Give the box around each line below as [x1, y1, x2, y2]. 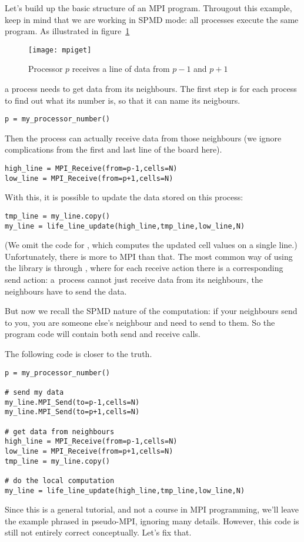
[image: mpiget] [28, 45, 92, 54]
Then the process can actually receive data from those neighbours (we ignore [5, 131, 282, 144]
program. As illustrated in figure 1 [5, 25, 130, 37]
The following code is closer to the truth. [5, 348, 152, 360]
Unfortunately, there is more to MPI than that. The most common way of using [5, 250, 293, 262]
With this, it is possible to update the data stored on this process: [5, 191, 243, 203]
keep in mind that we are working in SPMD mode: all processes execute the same [5, 13, 299, 25]
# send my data [5, 388, 64, 396]
